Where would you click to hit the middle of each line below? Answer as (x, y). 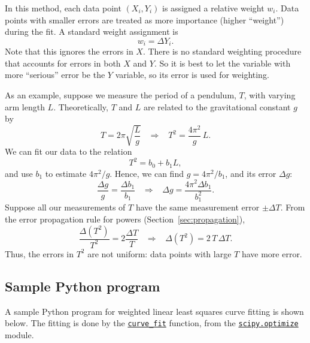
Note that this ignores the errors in (69, 51)
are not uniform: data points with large (159, 253)
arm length (25, 106)
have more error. (272, 253)
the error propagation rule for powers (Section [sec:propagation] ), (125, 219)
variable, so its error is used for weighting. (192, 75)
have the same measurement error (197, 207)
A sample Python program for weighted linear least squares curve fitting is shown (154, 311)
